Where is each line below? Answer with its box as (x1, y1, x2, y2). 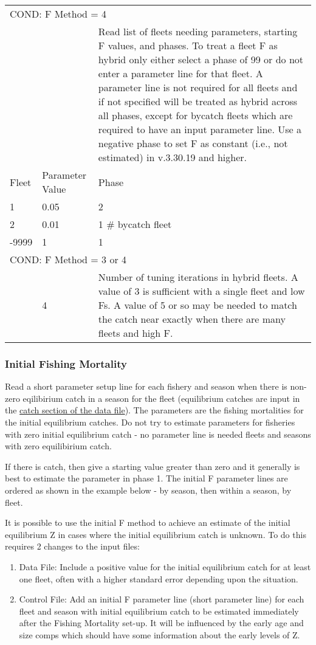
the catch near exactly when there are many (98, 312, 286, 326)
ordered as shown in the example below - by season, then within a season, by (5, 483, 292, 496)
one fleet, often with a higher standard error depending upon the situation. (19, 572, 298, 585)
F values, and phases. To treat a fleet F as (98, 38, 278, 52)
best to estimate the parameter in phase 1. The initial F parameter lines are (5, 472, 288, 485)
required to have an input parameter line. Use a (98, 122, 301, 136)
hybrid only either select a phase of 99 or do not (98, 52, 304, 66)
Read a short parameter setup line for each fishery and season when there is (5, 380, 287, 393)
